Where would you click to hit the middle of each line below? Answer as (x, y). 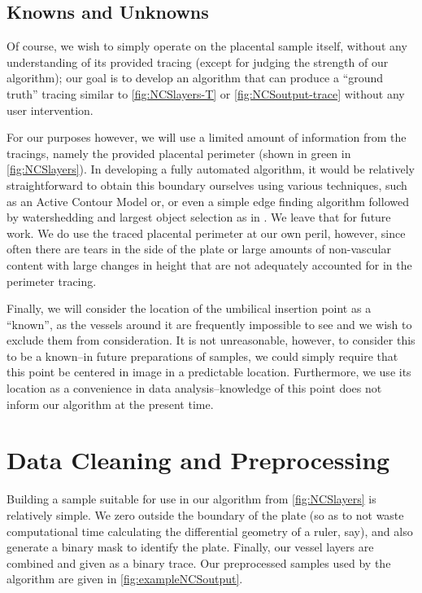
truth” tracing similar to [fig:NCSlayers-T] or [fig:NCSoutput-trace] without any (206, 93)
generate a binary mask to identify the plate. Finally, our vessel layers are (190, 547)
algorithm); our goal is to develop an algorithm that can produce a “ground (195, 78)
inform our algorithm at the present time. (110, 404)
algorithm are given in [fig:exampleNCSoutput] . (125, 579)
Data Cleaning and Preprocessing (198, 460)
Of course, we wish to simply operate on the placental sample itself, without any (207, 46)
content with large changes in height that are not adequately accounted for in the (209, 264)
